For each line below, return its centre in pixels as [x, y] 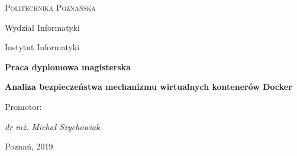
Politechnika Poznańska [50, 7]
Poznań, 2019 [29, 146]
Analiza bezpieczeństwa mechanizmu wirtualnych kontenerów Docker [148, 87]
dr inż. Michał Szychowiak [52, 126]
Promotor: [23, 106]
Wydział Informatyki [42, 27]
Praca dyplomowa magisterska [68, 66]
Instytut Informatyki [42, 47]
